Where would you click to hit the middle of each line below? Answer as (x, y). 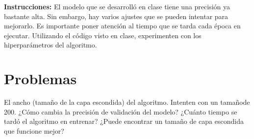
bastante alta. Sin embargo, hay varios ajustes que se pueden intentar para (116, 16)
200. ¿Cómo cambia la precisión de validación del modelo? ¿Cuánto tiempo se (121, 111)
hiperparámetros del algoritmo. (51, 45)
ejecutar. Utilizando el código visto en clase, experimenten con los (103, 35)
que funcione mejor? (34, 130)
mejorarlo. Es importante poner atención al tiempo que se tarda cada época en (122, 26)
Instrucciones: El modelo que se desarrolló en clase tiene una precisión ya (117, 6)
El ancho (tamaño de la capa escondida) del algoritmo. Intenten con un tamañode (127, 102)
